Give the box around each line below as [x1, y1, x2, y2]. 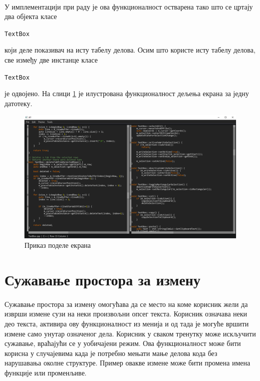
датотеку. [4, 98, 32, 108]
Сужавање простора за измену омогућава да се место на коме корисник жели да [4, 298, 248, 309]
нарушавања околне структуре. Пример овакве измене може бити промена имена [4, 357, 251, 368]
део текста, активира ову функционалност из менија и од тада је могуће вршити [4, 318, 249, 328]
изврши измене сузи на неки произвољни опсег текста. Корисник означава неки [4, 308, 248, 319]
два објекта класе [4, 11, 57, 22]
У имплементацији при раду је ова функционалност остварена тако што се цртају [4, 1, 253, 12]
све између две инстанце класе [4, 55, 98, 65]
